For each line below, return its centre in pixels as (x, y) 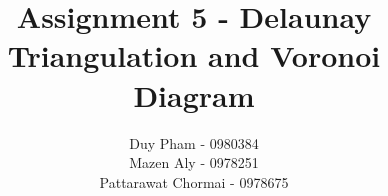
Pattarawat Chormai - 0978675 (194, 181)
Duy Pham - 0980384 (194, 142)
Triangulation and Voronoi (194, 55)
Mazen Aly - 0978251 (194, 162)
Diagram (194, 94)
